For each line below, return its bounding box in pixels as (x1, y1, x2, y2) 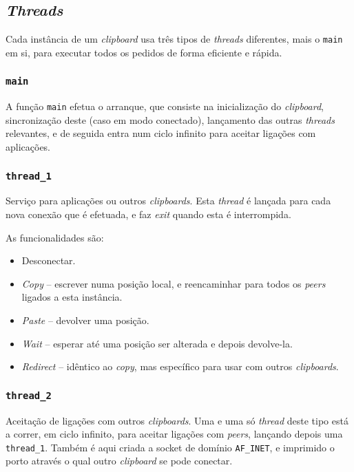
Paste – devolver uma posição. (21, 313, 149, 328)
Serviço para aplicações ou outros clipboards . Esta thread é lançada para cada (6, 193, 331, 208)
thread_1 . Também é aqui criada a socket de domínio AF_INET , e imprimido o (6, 440, 335, 454)
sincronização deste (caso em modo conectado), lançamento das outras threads (6, 112, 335, 127)
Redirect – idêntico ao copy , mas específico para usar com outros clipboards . (21, 359, 339, 374)
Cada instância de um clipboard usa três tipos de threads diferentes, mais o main (6, 32, 343, 46)
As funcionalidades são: (6, 230, 104, 244)
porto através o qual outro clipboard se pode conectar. (6, 453, 233, 468)
